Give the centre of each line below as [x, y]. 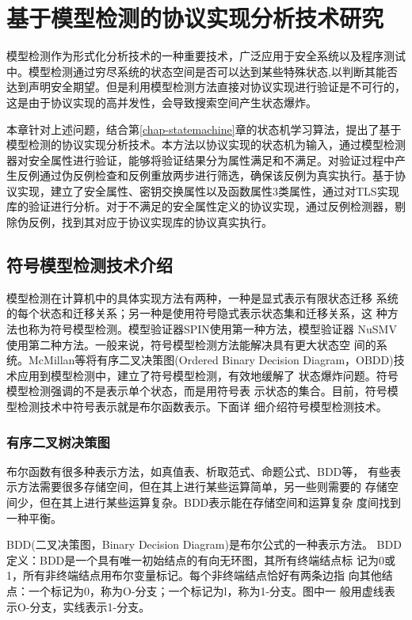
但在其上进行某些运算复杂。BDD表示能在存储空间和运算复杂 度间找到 [220, 502]
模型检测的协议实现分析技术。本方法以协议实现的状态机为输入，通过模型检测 [206, 145]
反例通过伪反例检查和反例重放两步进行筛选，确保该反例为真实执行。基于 [206, 175]
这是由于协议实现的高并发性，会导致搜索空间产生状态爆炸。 [162, 102]
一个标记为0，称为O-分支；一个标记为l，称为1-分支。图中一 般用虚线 [206, 590]
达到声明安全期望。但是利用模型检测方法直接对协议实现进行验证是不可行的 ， [206, 87]
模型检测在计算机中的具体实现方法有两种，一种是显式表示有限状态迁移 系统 [202, 297]
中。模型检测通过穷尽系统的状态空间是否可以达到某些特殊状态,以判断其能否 [202, 71]
